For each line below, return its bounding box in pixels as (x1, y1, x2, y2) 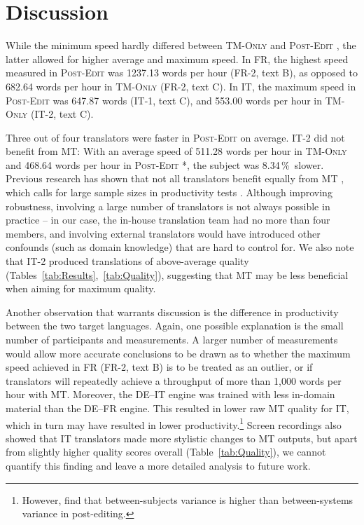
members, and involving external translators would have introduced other (6, 226, 321, 240)
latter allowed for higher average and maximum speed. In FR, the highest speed (6, 51, 349, 66)
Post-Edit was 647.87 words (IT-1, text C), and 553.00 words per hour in (6, 93, 323, 107)
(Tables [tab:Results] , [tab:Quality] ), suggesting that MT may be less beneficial (6, 267, 349, 282)
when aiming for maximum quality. (6, 281, 156, 296)
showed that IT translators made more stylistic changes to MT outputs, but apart (6, 430, 358, 445)
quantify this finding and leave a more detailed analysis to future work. (6, 458, 311, 472)
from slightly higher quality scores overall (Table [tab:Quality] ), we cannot (6, 444, 326, 459)
